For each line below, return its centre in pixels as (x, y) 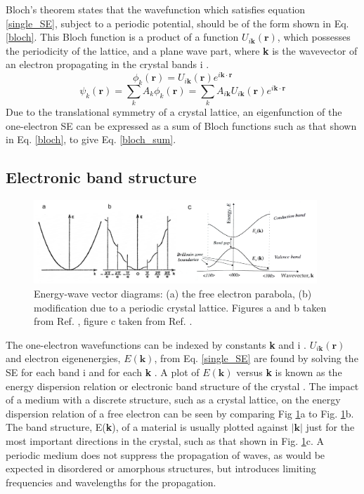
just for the (330, 427)
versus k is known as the (289, 372)
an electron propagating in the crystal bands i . (108, 64)
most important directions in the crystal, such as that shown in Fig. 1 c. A (165, 440)
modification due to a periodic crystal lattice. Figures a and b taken (180, 307)
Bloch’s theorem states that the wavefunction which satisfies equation (156, 9)
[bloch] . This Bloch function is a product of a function (122, 37)
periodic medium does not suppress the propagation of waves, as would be (165, 454)
